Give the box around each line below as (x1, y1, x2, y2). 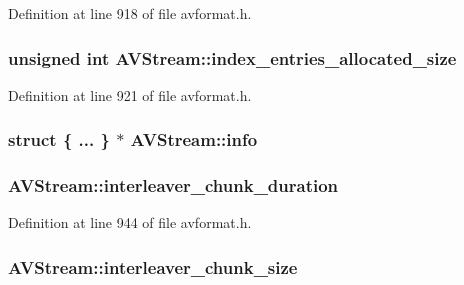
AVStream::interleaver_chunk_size (8, 254, 298, 279)
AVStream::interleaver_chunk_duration (8, 173, 339, 198)
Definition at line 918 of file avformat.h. (8, 3, 252, 23)
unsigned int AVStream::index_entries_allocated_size (8, 45, 457, 70)
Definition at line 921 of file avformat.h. (8, 84, 252, 105)
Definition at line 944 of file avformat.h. (8, 212, 252, 233)
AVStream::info (130, 127, 258, 152)
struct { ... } (8, 127, 110, 152)
